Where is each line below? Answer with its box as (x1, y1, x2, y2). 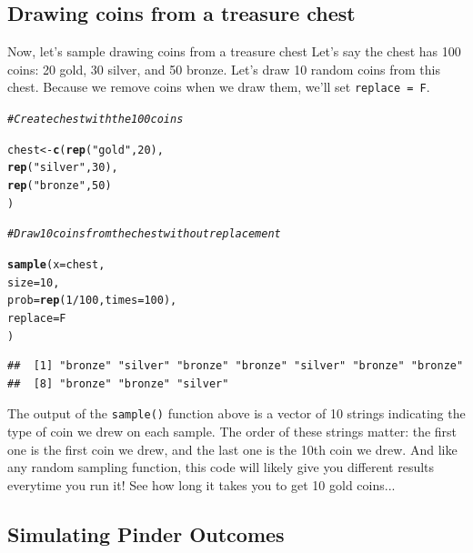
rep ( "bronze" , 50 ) (7, 179, 112, 193)
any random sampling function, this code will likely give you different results (7, 457, 435, 477)
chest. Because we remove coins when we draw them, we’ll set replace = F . (7, 77, 430, 96)
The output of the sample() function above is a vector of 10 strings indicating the (7, 404, 466, 423)
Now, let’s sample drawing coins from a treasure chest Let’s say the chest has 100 (7, 42, 461, 61)
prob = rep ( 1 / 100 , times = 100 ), (7, 294, 177, 307)
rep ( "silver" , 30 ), (7, 161, 118, 175)
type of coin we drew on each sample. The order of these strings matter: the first (7, 422, 458, 441)
